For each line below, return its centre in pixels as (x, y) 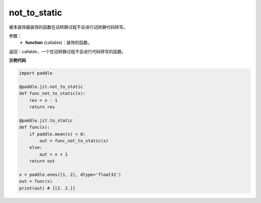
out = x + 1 (53, 154)
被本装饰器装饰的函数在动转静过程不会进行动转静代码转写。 (68, 27)
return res (42, 107)
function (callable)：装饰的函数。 (59, 43)
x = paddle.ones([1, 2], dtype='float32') (70, 174)
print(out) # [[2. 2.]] (47, 188)
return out (42, 161)
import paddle (36, 73)
